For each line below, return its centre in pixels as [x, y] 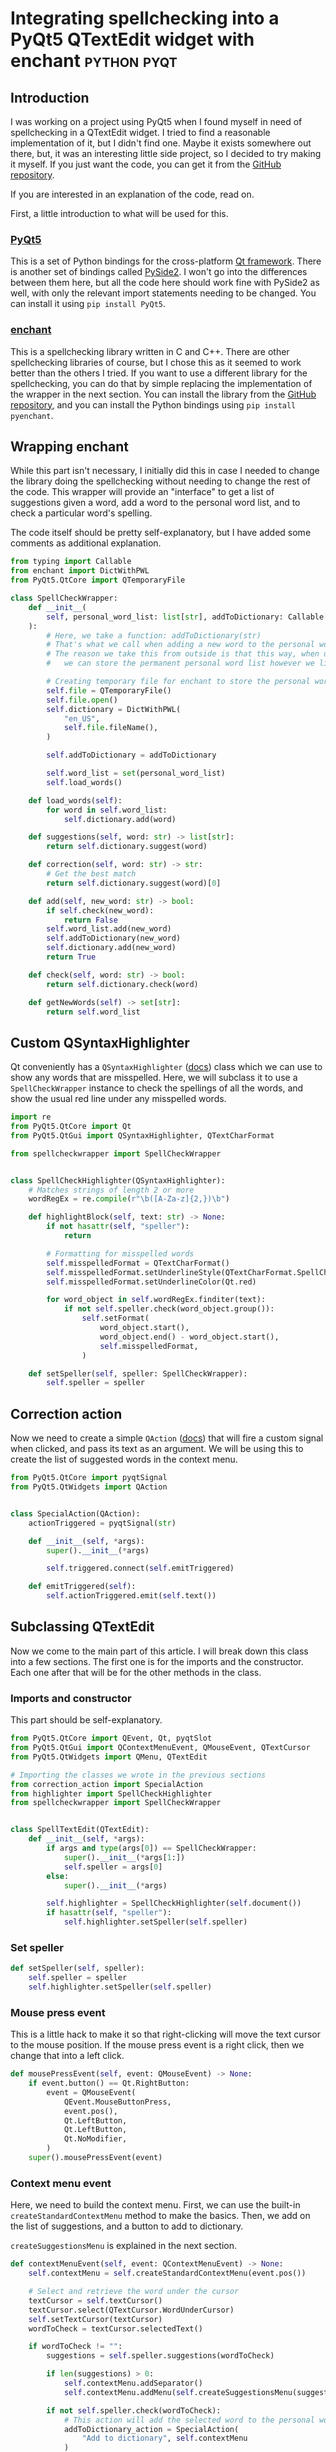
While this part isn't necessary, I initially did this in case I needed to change [165, 471]
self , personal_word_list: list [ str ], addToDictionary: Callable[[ [189, 617]
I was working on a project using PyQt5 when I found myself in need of [156, 121]
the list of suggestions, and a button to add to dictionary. [127, 2226]
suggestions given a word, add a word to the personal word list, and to [155, 503]
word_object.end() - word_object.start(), [189, 1337]
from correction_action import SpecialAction [106, 1784]
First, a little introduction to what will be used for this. [119, 213]
